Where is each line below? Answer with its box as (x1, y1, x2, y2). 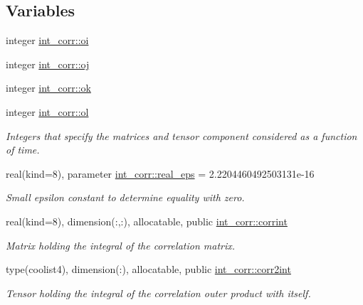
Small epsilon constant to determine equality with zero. (6, 190, 245, 205)
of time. (6, 142, 40, 157)
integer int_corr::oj (6, 56, 90, 71)
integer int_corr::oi (6, 33, 89, 48)
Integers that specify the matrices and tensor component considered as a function (6, 128, 357, 143)
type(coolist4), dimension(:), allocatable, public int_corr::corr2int (6, 262, 291, 277)
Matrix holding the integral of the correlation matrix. (6, 237, 236, 252)
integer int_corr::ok (6, 80, 91, 95)
